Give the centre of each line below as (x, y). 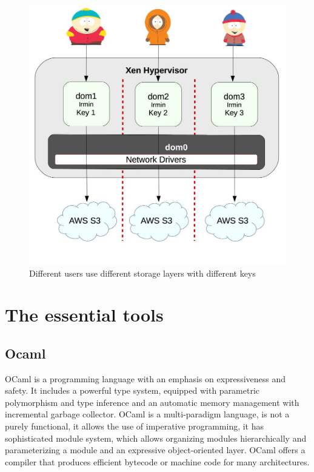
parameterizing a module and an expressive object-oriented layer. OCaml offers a (155, 450)
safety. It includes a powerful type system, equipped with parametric (132, 390)
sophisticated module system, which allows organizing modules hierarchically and (156, 438)
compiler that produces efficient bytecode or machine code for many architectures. (157, 461)
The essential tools (84, 315)
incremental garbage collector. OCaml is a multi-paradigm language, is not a (147, 414)
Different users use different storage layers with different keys (142, 273)
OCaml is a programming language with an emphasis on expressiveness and (145, 378)
